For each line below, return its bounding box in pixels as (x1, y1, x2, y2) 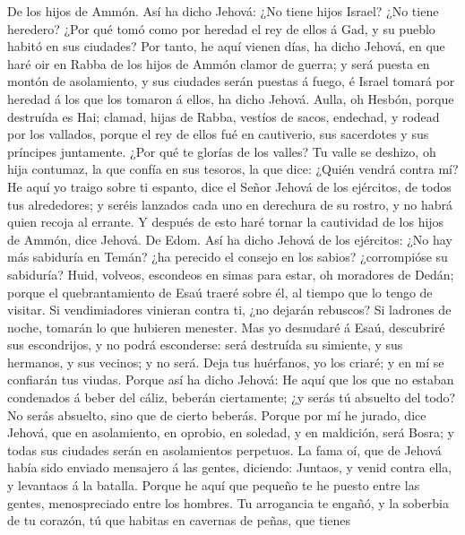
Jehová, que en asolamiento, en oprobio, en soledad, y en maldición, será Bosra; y (7, 423, 454, 442)
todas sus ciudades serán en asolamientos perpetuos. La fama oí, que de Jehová (7, 440, 442, 459)
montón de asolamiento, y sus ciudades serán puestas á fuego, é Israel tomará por (7, 72, 455, 91)
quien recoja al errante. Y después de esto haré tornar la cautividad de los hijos (7, 212, 444, 231)
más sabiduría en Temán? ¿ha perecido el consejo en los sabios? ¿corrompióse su (7, 247, 448, 266)
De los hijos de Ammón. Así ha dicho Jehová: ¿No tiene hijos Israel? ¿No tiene (7, 2, 439, 20)
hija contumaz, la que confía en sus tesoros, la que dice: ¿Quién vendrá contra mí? (7, 160, 459, 178)
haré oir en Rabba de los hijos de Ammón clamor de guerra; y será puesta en (7, 54, 430, 73)
